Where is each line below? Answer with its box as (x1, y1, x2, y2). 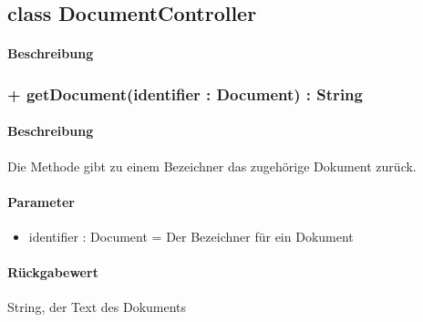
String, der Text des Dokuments (7, 297, 187, 317)
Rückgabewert (7, 263, 98, 282)
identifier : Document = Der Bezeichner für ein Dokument (28, 227, 354, 245)
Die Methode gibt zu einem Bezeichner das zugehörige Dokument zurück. (7, 156, 417, 175)
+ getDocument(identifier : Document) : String (7, 82, 363, 105)
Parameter (7, 192, 75, 211)
